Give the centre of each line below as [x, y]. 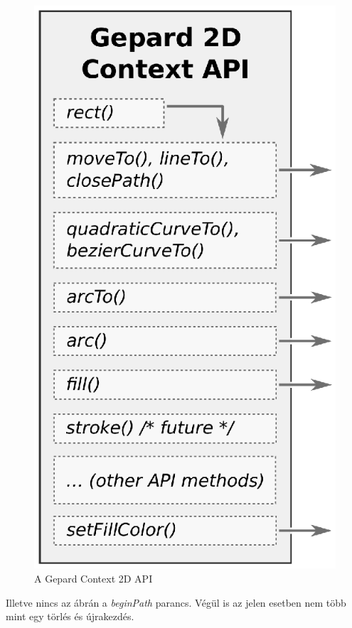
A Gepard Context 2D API [94, 579]
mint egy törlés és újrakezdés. [70, 616]
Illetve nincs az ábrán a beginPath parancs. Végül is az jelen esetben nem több [176, 602]
